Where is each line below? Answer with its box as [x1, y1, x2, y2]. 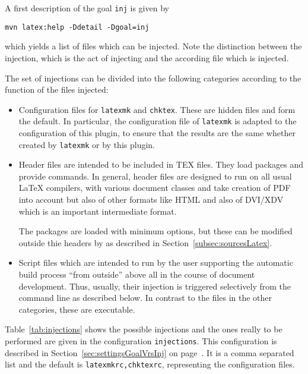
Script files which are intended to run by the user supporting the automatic [18, 256, 293, 269]
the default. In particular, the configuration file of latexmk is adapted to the [18, 115, 297, 127]
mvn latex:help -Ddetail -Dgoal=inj [5, 23, 150, 32]
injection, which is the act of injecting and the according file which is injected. [5, 51, 289, 64]
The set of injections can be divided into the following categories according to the [5, 71, 301, 84]
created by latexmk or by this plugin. [18, 138, 155, 150]
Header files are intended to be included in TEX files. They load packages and [18, 158, 304, 171]
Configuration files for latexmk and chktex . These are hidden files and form [18, 103, 296, 115]
